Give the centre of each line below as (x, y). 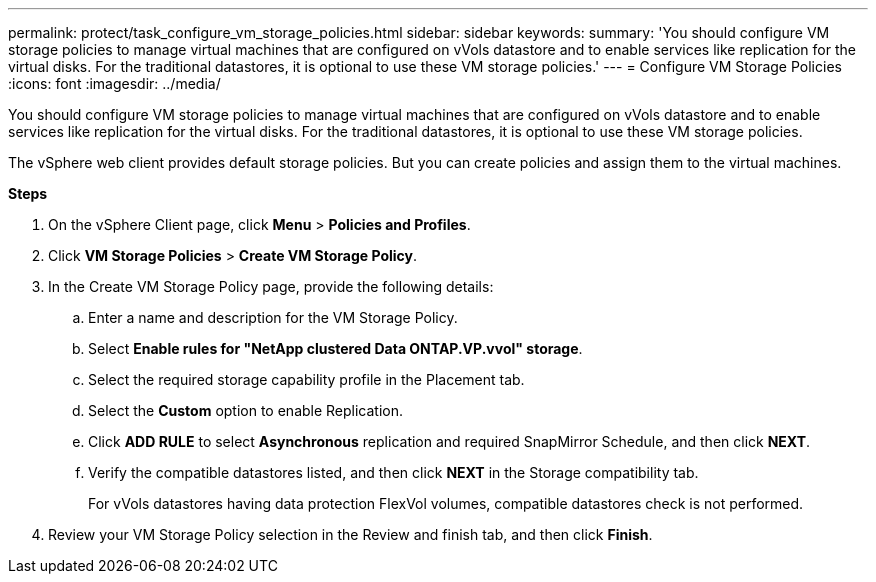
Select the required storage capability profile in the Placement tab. (306, 379)
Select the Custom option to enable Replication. (246, 410)
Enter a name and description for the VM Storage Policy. (273, 317)
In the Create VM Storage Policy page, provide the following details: (271, 286)
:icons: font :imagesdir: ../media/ (114, 83)
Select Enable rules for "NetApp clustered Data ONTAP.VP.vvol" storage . (335, 348)
